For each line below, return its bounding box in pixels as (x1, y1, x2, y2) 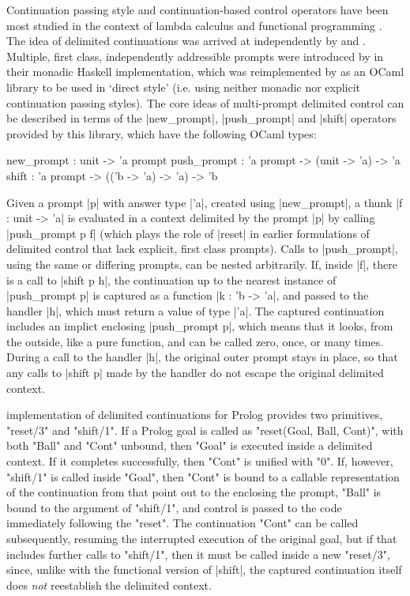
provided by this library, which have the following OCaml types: (6, 125, 317, 141)
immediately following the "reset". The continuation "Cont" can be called (6, 515, 359, 531)
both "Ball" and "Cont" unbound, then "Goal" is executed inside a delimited (6, 437, 373, 454)
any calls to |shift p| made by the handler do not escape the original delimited (6, 364, 384, 381)
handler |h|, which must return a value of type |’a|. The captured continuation (6, 302, 385, 319)
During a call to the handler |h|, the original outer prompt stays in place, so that (6, 349, 398, 365)
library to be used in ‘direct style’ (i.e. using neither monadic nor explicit (6, 78, 361, 95)
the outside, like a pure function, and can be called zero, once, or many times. (6, 333, 384, 349)
